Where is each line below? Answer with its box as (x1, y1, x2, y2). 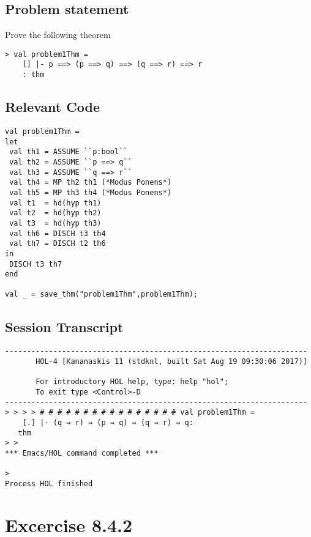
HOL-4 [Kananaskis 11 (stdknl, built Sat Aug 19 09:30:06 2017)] (36, 357, 307, 366)
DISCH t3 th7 (9, 259, 62, 268)
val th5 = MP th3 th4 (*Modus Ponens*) (9, 188, 172, 197)
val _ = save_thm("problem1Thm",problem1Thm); (5, 290, 198, 299)
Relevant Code (5, 97, 100, 116)
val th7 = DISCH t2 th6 (9, 239, 106, 248)
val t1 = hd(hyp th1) (9, 198, 102, 207)
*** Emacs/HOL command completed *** (5, 448, 159, 457)
